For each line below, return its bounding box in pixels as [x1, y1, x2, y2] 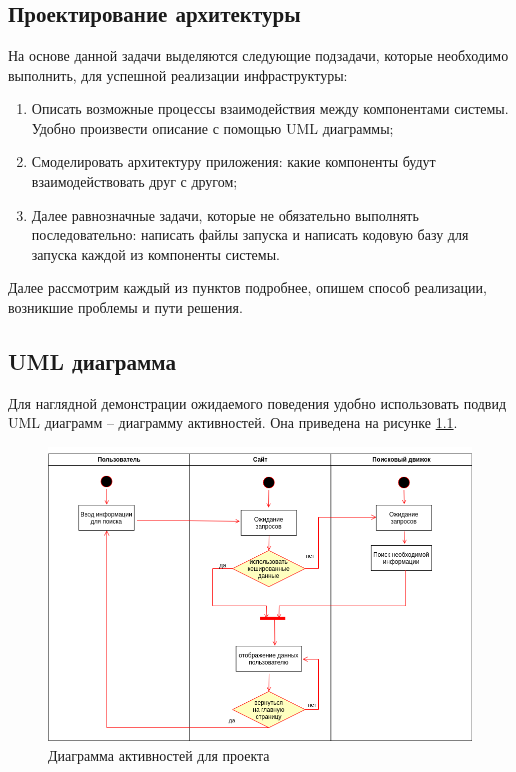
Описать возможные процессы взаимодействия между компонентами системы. [31, 98, 509, 119]
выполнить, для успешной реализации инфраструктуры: [8, 64, 348, 85]
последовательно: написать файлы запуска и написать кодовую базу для [31, 224, 469, 245]
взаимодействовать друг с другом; [31, 170, 238, 191]
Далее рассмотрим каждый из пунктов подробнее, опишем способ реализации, [8, 277, 487, 298]
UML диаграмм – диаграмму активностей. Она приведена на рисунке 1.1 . [8, 412, 458, 433]
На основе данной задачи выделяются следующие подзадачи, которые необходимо [8, 45, 509, 65]
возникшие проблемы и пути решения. [8, 296, 243, 317]
